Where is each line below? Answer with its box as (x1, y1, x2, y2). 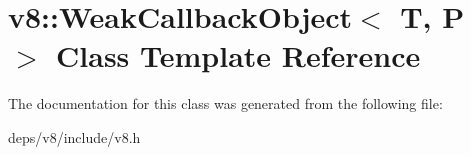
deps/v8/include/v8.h (8, 126, 141, 147)
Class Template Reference (56, 35, 421, 76)
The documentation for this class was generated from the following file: (8, 93, 443, 114)
